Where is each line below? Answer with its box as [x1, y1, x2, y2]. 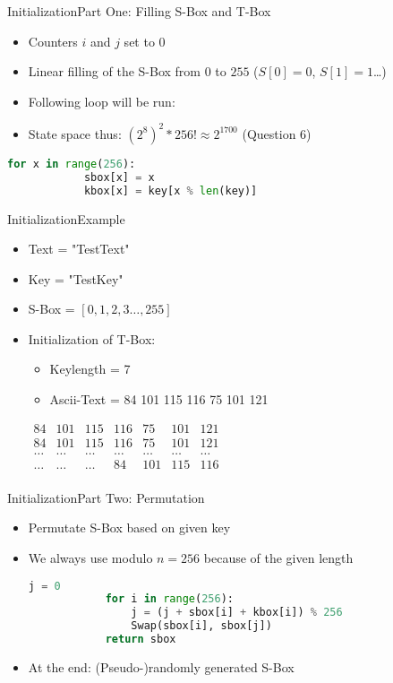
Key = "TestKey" [28, 269, 124, 288]
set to [124, 31, 155, 50]
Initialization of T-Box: [28, 329, 156, 348]
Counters [28, 31, 78, 50]
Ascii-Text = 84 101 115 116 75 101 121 [49, 390, 269, 409]
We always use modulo [28, 549, 153, 566]
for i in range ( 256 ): [105, 592, 234, 606]
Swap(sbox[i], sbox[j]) [131, 619, 272, 633]
